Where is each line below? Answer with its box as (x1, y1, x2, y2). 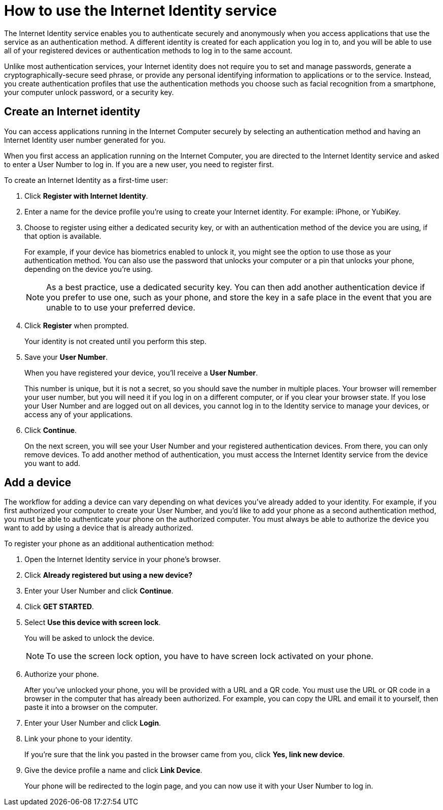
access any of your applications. (24, 410, 133, 419)
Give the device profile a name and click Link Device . (24, 766, 202, 775)
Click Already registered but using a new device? (24, 571, 193, 580)
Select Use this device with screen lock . (24, 618, 161, 627)
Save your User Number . (24, 352, 108, 361)
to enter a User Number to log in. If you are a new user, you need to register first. (4, 160, 274, 169)
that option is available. (24, 231, 101, 240)
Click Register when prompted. (24, 321, 129, 330)
